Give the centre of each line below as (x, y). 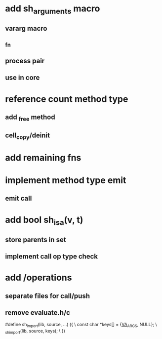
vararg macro (26, 28)
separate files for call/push (48, 296)
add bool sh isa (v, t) (44, 221)
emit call (19, 198)
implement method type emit (66, 180)
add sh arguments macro (53, 9)
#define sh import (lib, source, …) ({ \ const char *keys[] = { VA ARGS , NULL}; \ (81, 325)
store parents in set (36, 239)
